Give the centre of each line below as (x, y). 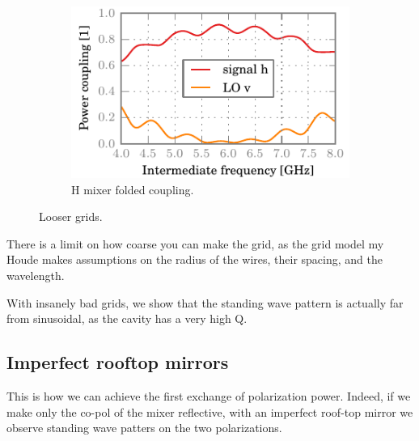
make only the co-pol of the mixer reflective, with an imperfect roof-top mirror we (210, 411)
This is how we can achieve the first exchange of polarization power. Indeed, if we (209, 396)
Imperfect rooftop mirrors (118, 362)
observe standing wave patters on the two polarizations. (144, 428)
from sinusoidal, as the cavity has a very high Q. (127, 318)
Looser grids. (71, 216)
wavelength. (36, 276)
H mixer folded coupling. (133, 189)
